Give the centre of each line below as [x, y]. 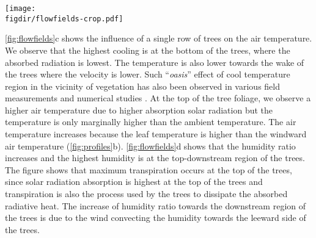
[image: [20, 9]
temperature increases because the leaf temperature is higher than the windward [156, 134]
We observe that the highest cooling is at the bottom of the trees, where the [148, 50]
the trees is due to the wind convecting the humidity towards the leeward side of [156, 218]
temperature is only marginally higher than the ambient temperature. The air [151, 122]
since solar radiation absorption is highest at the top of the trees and [134, 182]
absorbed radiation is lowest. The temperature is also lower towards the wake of [155, 62]
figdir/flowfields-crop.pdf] [64, 19]
